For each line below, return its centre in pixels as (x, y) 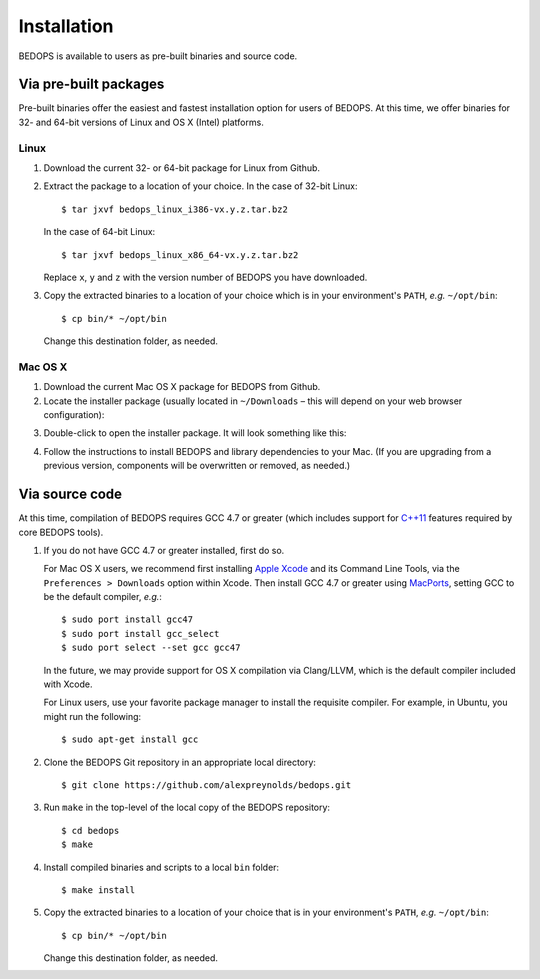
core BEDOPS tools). (61, 532)
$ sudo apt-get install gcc (130, 739)
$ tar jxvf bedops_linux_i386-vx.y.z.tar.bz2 (175, 209)
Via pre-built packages (91, 84)
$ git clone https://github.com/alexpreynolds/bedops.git (206, 784)
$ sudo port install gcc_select (140, 633)
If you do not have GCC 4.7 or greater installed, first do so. (164, 550)
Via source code (70, 494)
